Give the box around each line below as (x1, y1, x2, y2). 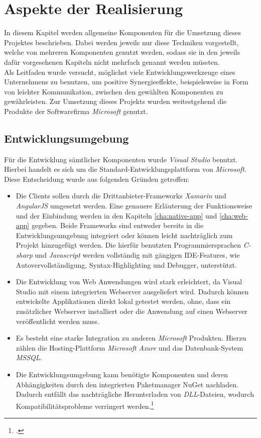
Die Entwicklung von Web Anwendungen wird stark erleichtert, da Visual (16, 276, 242, 287)
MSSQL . (16, 352, 42, 363)
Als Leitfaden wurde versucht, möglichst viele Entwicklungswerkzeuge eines (4, 66, 235, 77)
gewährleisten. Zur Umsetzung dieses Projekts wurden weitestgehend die (4, 96, 227, 106)
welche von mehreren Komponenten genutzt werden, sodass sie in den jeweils (4, 47, 240, 57)
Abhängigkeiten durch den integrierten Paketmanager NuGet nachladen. (16, 379, 238, 389)
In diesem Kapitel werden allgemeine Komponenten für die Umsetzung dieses (4, 27, 241, 38)
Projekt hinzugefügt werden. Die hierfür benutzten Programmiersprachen (16, 240, 241, 250)
